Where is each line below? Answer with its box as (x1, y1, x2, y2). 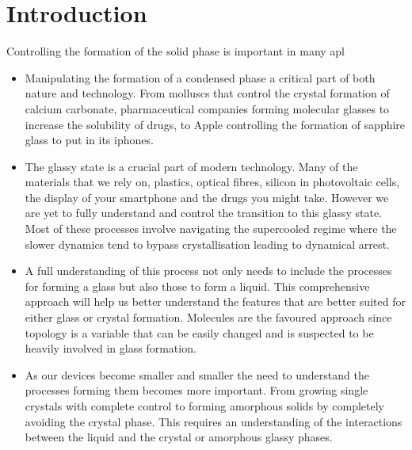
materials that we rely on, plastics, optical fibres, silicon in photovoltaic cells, (25, 174, 400, 190)
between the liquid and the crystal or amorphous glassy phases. (25, 429, 333, 445)
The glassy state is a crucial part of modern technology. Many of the (25, 158, 358, 174)
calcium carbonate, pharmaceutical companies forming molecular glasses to (25, 100, 390, 116)
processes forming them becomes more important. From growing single (25, 382, 368, 399)
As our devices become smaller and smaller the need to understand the (25, 366, 369, 383)
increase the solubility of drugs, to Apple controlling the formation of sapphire (25, 116, 406, 132)
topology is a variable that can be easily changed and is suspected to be (25, 324, 374, 341)
